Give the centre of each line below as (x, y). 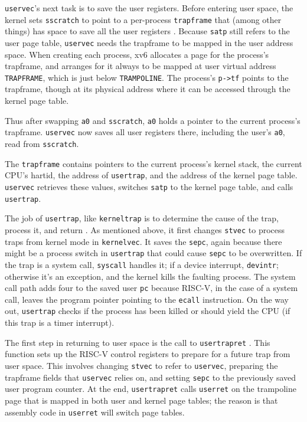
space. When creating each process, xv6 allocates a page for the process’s (137, 54)
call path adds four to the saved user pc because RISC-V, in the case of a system (151, 288)
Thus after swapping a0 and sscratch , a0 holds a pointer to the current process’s (153, 120)
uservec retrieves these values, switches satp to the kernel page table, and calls (149, 186)
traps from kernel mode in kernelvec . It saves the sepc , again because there (143, 241)
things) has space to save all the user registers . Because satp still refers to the (147, 31)
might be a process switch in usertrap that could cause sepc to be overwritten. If (153, 253)
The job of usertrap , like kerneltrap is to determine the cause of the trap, (142, 218)
